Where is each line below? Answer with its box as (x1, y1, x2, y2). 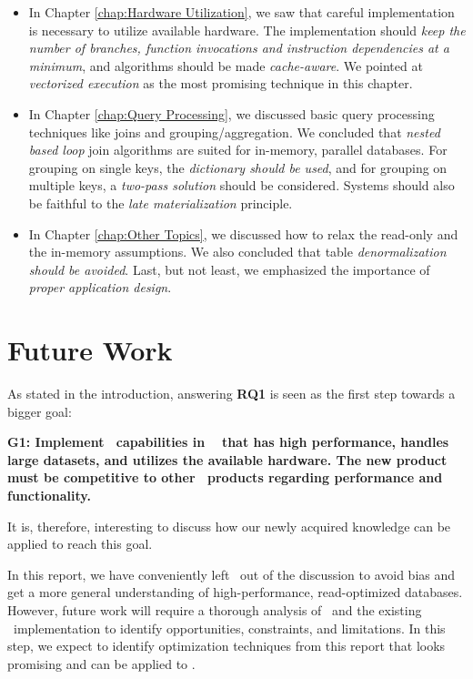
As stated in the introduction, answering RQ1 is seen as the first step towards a (7, 384, 456, 403)
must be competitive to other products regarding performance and (7, 468, 443, 487)
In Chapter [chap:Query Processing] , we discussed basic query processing (28, 104, 435, 123)
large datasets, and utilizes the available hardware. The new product (7, 450, 448, 469)
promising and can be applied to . (7, 654, 196, 673)
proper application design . (28, 278, 172, 297)
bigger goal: (7, 401, 72, 421)
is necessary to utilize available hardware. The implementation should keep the (28, 20, 466, 39)
